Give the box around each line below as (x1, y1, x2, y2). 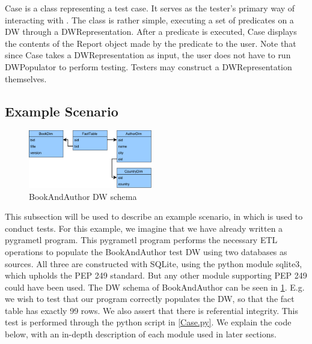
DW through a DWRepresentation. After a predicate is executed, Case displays (5, 25, 297, 38)
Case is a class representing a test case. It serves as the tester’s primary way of (5, 2, 295, 14)
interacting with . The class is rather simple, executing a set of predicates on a (5, 13, 294, 26)
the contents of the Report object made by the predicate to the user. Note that (5, 37, 296, 49)
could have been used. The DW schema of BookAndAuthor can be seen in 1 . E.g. (5, 280, 305, 293)
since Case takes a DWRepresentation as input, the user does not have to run (5, 49, 291, 61)
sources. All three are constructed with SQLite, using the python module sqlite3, (5, 257, 302, 270)
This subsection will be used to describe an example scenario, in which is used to (5, 210, 303, 223)
